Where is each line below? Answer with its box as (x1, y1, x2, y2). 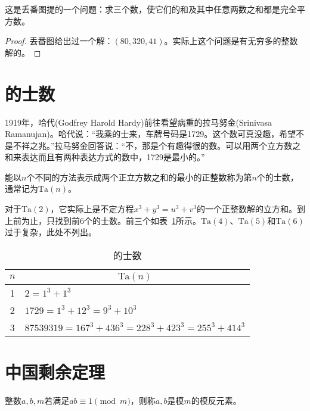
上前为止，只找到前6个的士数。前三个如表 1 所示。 (5, 214, 201, 226)
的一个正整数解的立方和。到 (196, 203, 305, 215)
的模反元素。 (191, 394, 241, 406)
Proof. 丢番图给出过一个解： (5, 35, 113, 47)
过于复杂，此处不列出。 (5, 226, 97, 238)
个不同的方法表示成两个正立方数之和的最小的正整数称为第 (26, 170, 252, 183)
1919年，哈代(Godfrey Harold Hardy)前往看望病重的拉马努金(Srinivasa (5, 116, 272, 128)
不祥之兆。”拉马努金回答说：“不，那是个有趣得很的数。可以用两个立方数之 (13, 139, 301, 151)
